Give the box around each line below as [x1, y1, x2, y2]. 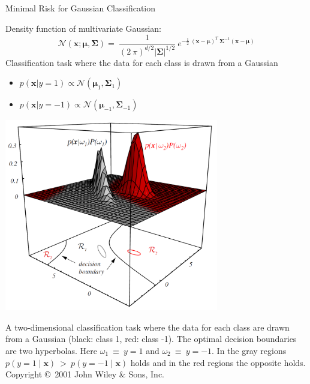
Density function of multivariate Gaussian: [5, 22, 161, 34]
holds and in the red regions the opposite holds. [130, 356, 306, 368]
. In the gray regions [212, 344, 287, 356]
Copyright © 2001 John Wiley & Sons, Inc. [5, 368, 165, 380]
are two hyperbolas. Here [5, 344, 98, 356]
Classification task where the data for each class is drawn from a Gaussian [5, 56, 278, 68]
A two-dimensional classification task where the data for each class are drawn [5, 320, 290, 333]
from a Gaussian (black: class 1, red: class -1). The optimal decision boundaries [5, 332, 297, 345]
